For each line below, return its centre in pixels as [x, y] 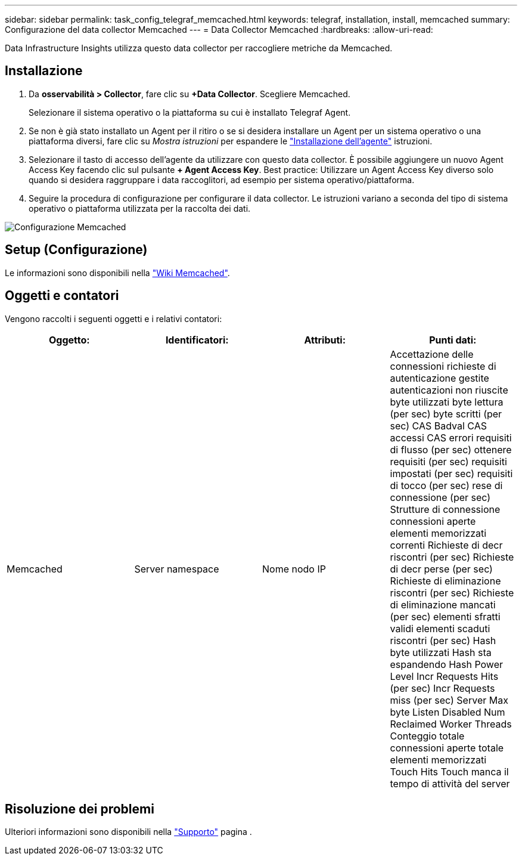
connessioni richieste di [443, 366]
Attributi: [325, 340]
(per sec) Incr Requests [442, 688]
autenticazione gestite [439, 378]
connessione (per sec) [440, 497]
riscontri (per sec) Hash [443, 640]
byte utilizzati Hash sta [441, 652]
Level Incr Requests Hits [444, 676]
